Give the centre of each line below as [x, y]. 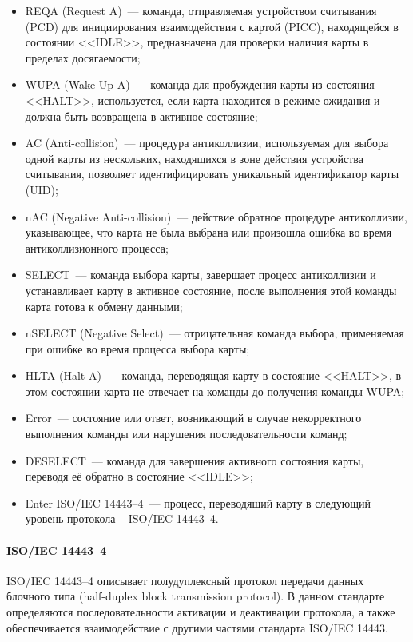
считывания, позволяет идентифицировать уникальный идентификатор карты [212, 174]
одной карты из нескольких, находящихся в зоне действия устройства [194, 158]
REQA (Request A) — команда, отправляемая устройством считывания [201, 10]
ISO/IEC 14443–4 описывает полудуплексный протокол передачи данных [185, 580]
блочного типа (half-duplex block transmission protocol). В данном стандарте [196, 596]
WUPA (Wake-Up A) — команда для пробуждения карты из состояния [200, 84]
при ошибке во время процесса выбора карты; [137, 348]
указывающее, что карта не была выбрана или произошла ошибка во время [208, 232]
